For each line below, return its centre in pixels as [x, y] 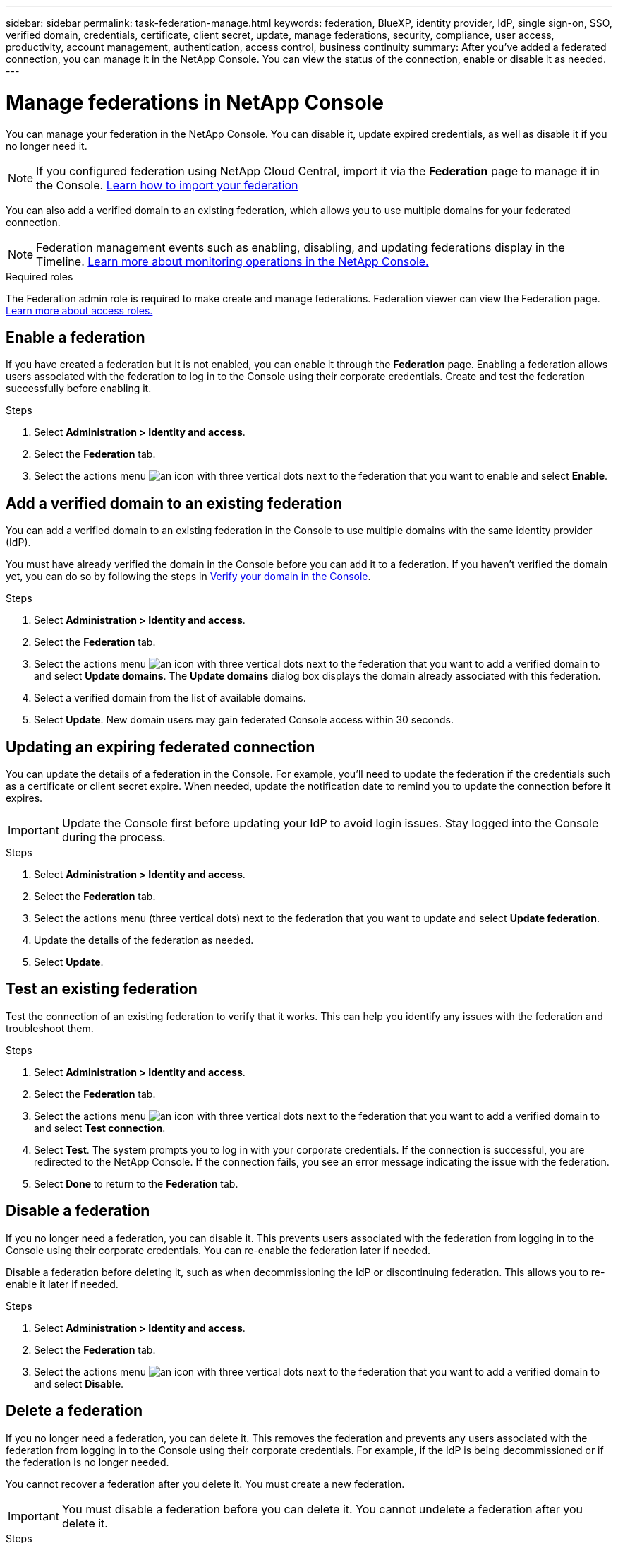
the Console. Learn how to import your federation [167, 185]
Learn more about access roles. [79, 310]
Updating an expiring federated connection [160, 747]
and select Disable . [79, 1383]
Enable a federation [75, 337]
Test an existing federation [102, 989]
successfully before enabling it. [79, 389]
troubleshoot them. [50, 1028]
